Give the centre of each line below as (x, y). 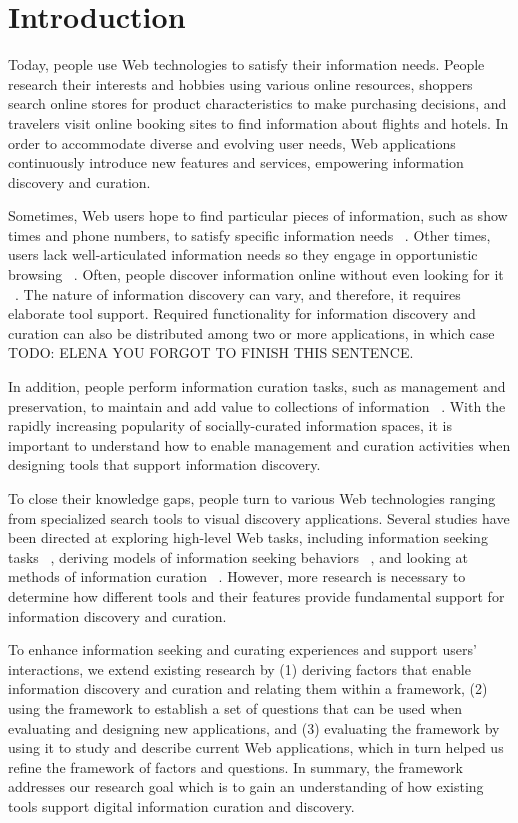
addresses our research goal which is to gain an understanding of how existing (246, 786)
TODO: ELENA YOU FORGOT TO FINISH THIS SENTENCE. (211, 352)
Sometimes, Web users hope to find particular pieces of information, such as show (258, 215)
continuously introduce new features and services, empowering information (236, 162)
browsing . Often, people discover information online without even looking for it (256, 274)
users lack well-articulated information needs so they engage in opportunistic (243, 254)
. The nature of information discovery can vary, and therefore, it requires (238, 293)
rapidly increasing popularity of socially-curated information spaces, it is (230, 425)
